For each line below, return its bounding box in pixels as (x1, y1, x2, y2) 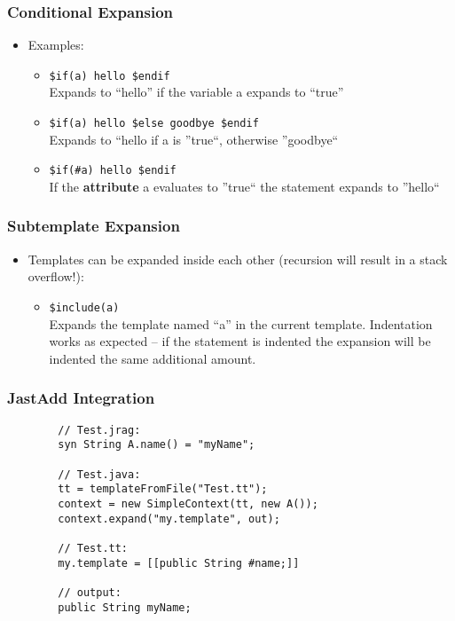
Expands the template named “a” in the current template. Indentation (49, 314, 433, 333)
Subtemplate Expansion (7, 215, 180, 237)
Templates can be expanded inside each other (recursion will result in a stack (27, 249, 448, 268)
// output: (58, 586, 122, 599)
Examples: (27, 35, 84, 54)
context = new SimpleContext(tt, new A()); (58, 497, 318, 510)
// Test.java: (58, 468, 141, 481)
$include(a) (49, 301, 120, 314)
